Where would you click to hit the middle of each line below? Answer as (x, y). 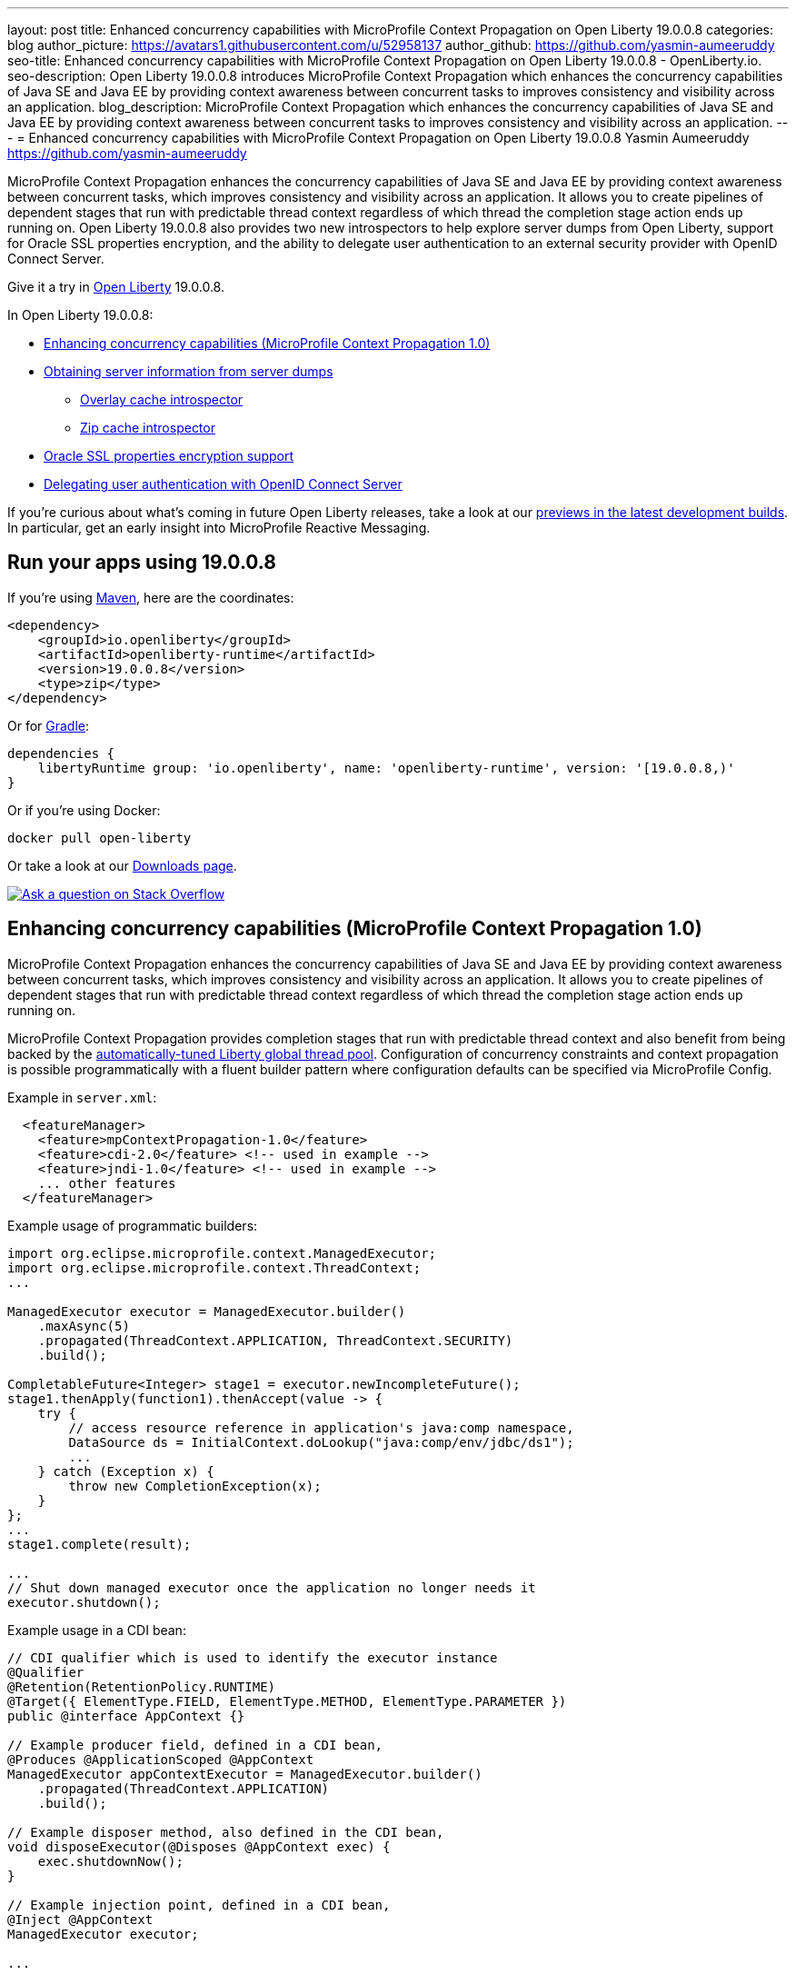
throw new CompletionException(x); (195, 1486)
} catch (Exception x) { (126, 1471)
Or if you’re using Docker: (84, 810)
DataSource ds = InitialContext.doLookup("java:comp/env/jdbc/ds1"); (321, 1442)
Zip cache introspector (148, 428)
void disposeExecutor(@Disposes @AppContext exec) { (199, 1846)
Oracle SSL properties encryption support (169, 456)
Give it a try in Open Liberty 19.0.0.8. (116, 287)
